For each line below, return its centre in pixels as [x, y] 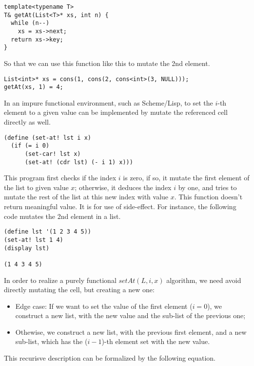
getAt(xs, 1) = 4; [34, 87]
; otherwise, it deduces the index [123, 187]
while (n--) [30, 23]
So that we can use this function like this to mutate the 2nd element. [107, 63]
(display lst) [27, 248]
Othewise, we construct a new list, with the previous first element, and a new [131, 332]
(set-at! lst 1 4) [34, 240]
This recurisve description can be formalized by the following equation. [110, 358]
